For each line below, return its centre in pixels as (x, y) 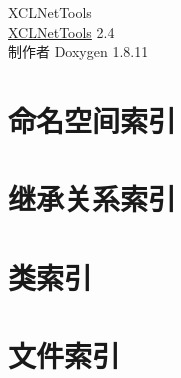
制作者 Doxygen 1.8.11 (78, 51)
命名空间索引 (92, 119)
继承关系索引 (92, 198)
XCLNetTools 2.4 (61, 31)
